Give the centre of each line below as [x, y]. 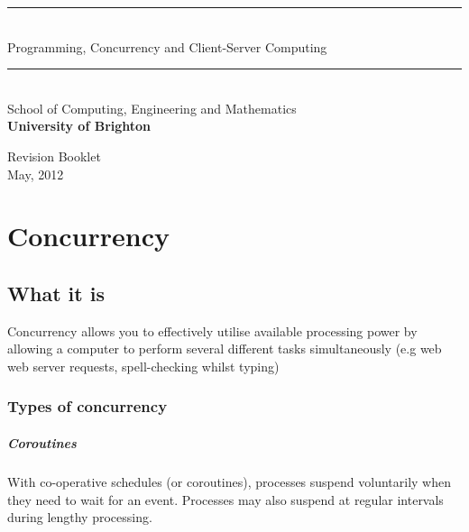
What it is [56, 293]
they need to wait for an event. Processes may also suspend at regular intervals [225, 499]
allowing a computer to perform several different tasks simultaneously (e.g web [225, 349]
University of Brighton [79, 126]
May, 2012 [36, 174]
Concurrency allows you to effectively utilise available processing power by [212, 330]
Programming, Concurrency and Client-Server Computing [167, 46]
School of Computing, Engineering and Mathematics [152, 108]
